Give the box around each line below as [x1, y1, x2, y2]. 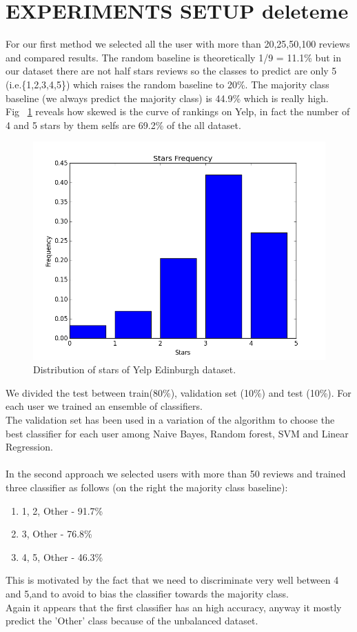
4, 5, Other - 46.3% [21, 549, 103, 564]
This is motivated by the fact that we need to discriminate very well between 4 [6, 573, 339, 587]
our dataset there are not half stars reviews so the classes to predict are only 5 [6, 63, 337, 78]
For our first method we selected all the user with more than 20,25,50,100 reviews [6, 37, 350, 51]
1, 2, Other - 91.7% [21, 503, 103, 517]
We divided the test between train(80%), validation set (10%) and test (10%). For [6, 385, 351, 399]
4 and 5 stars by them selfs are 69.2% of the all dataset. [6, 117, 241, 132]
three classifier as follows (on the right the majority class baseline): [6, 480, 288, 495]
